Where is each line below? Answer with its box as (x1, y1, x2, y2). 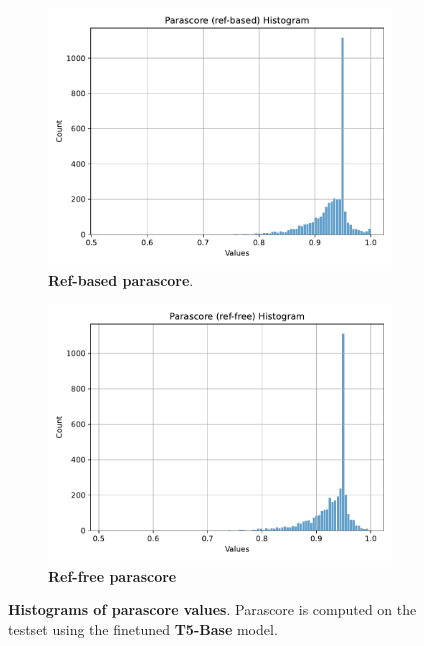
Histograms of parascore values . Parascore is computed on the (8, 599, 417, 620)
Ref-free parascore (48, 565, 177, 586)
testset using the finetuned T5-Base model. (8, 618, 278, 639)
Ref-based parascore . (48, 269, 194, 290)
